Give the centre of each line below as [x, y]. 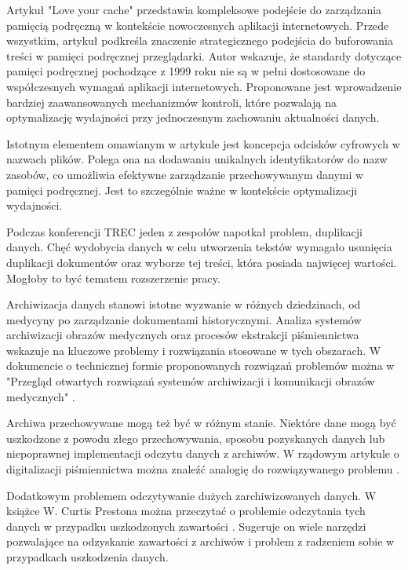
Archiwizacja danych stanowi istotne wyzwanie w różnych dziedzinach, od [184, 304]
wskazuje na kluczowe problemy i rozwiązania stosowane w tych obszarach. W [194, 350]
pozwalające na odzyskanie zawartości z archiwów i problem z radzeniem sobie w [200, 541]
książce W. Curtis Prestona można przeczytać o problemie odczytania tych [186, 511]
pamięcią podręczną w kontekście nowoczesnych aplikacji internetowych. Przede [198, 25]
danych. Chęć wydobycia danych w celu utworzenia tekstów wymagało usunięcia [199, 247]
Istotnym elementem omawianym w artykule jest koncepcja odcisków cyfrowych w [203, 143]
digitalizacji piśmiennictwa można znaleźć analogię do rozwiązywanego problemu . [203, 469]
